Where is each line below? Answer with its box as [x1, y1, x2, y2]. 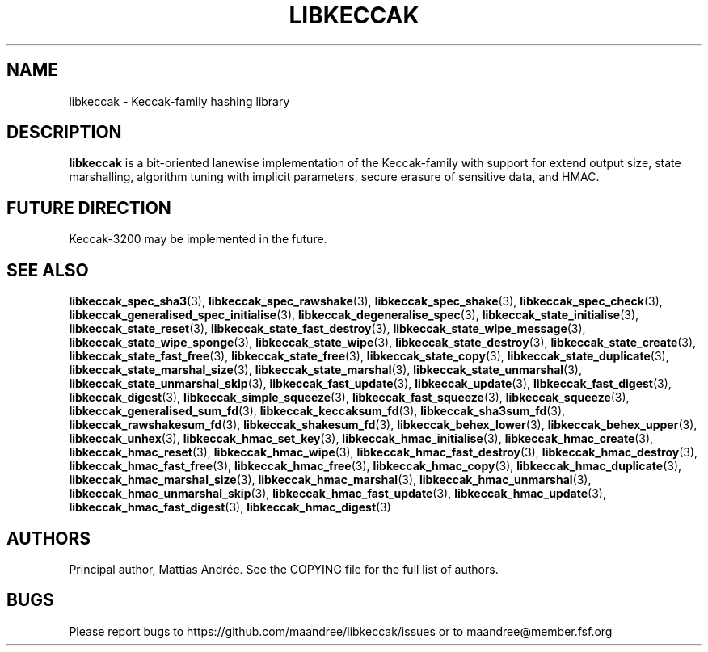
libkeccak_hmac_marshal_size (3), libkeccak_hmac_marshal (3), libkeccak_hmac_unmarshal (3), [69, 473, 592, 487]
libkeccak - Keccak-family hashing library [69, 94, 290, 108]
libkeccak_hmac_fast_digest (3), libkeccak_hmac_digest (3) [69, 500, 391, 515]
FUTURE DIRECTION [6, 197, 171, 218]
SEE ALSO [6, 259, 89, 280]
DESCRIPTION [6, 122, 122, 143]
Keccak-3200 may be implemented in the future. [69, 232, 327, 246]
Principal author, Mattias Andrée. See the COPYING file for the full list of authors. [69, 562, 499, 576]
